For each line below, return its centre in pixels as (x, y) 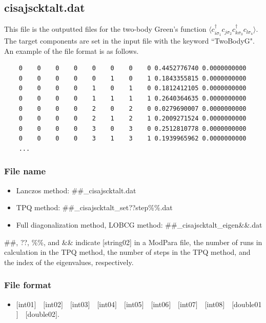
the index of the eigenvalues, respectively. (69, 262)
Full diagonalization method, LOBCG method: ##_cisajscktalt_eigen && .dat (139, 224)
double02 (42, 314)
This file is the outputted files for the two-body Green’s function (105, 29)
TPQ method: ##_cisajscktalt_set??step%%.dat (94, 207)
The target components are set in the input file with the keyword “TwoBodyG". (129, 41)
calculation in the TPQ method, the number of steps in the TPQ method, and (127, 252)
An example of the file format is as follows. (71, 51)
